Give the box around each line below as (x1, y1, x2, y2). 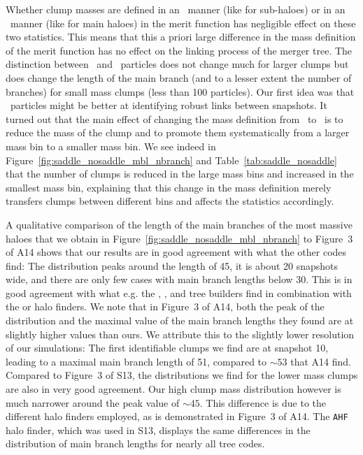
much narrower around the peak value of (6, 395, 180, 410)
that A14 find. (290, 354, 351, 368)
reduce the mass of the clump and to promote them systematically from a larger (6, 125, 350, 140)
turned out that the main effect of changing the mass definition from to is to (6, 111, 343, 126)
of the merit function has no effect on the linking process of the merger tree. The (6, 43, 353, 57)
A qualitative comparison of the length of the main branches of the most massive (6, 217, 353, 231)
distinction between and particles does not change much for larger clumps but (6, 57, 349, 71)
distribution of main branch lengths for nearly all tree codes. (6, 436, 265, 451)
